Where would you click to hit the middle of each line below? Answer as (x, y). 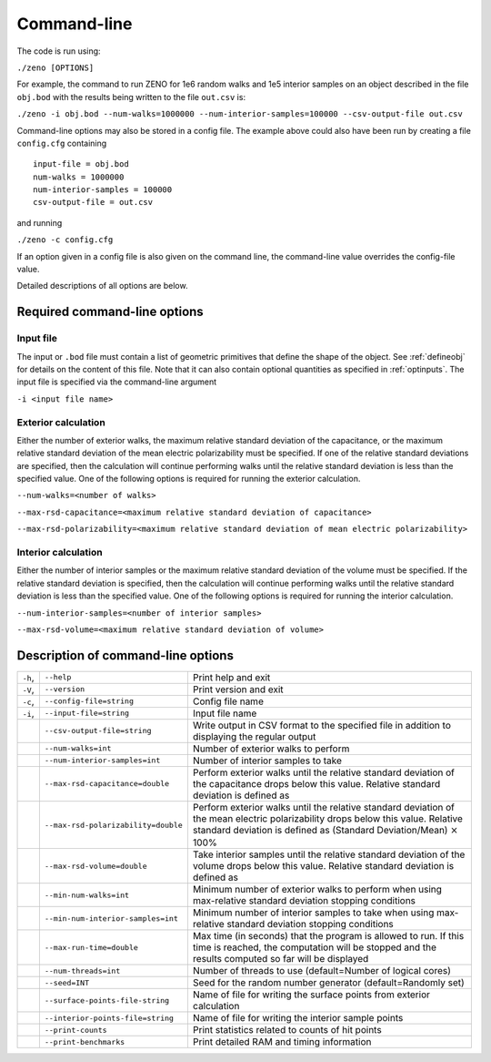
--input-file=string (87, 714)
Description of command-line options (125, 655)
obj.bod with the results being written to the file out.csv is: (131, 97)
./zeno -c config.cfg (65, 240)
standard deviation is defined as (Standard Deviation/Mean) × (325, 830)
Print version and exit (238, 689)
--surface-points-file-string (107, 1001)
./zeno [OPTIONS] (55, 67)
